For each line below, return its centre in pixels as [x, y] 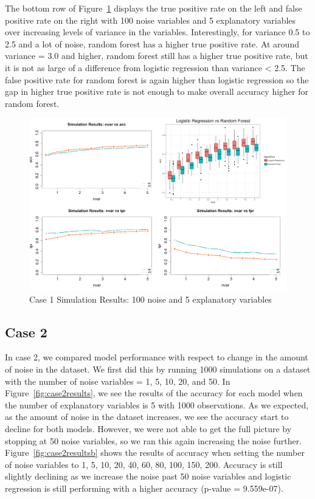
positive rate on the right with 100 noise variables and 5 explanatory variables [151, 20]
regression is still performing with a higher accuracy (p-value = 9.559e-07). [144, 488]
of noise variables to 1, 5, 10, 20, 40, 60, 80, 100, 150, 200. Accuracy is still [144, 464]
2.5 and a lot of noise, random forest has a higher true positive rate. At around [152, 43]
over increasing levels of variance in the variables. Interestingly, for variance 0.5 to [157, 32]
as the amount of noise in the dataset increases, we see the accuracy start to [147, 417]
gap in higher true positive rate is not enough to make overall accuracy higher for [157, 91]
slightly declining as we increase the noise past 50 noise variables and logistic [148, 476]
